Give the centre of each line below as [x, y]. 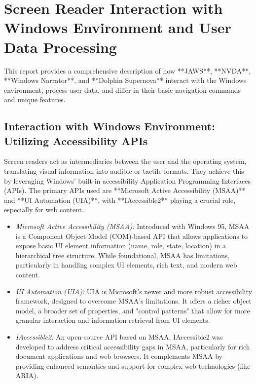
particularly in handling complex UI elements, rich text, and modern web [126, 265]
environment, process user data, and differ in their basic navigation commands [123, 90]
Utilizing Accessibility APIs [76, 140]
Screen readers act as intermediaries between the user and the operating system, [125, 161]
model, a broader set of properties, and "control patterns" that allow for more [133, 310]
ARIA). [27, 375]
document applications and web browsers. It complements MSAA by [119, 356]
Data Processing [60, 47]
